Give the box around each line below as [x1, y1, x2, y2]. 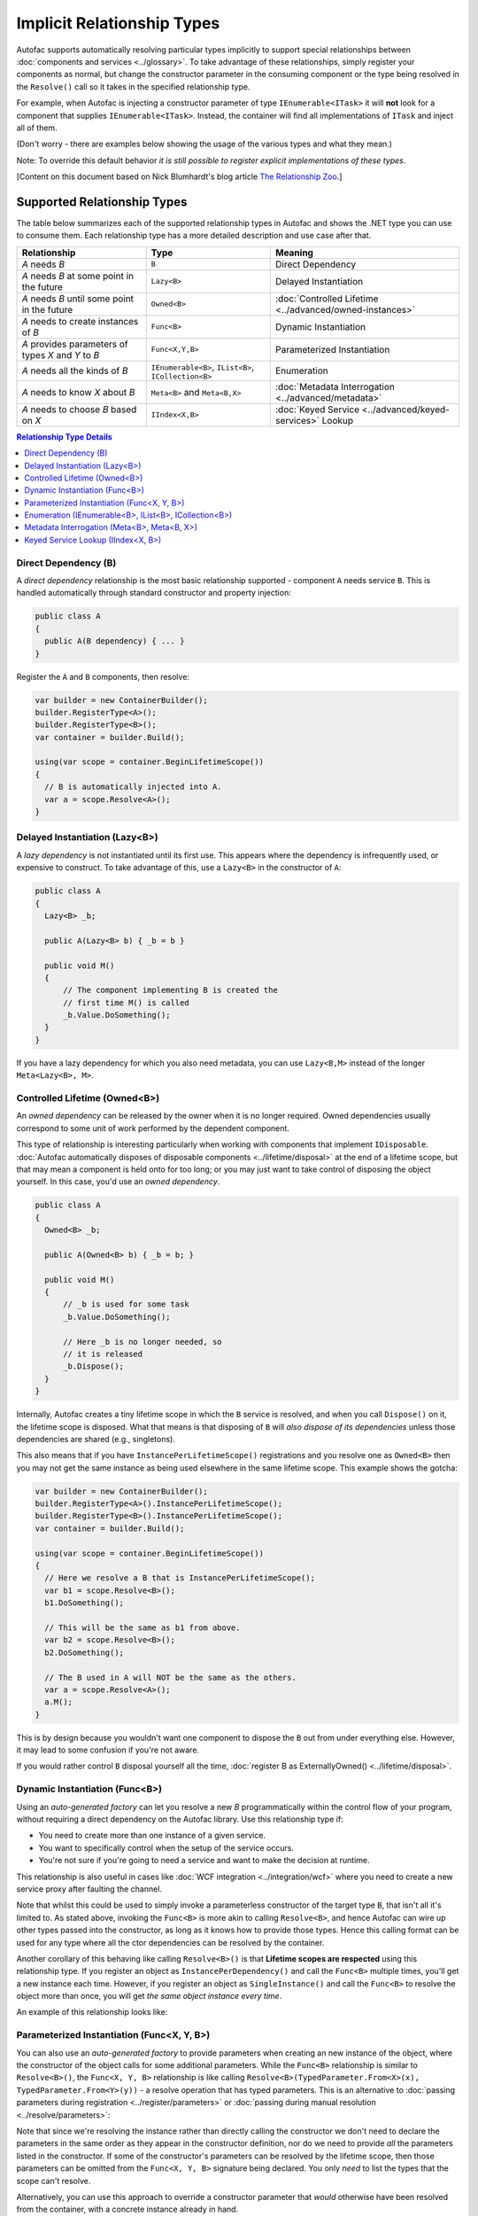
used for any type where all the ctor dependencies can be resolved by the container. [16, 1937, 325, 1947]
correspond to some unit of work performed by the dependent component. [16, 1122, 289, 1134]
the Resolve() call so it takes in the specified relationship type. [16, 81, 251, 92]
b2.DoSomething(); [44, 1647, 124, 1658]
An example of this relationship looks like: [16, 2007, 168, 2017]
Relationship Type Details [16, 431, 112, 442]
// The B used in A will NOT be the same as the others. [44, 1672, 297, 1682]
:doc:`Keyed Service [274, 403, 360, 416]
